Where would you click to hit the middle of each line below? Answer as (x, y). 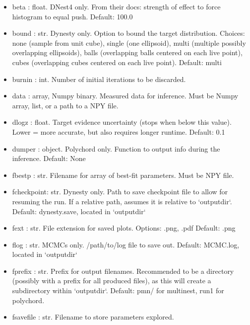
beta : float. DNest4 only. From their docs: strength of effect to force (116, 6)
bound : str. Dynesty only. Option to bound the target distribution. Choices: (128, 33)
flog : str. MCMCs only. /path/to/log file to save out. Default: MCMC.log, (126, 244)
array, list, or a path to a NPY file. (65, 105)
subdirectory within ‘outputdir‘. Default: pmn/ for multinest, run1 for (118, 290)
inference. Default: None (49, 158)
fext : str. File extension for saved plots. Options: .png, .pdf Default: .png (124, 228)
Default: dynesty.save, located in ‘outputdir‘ (79, 211)
